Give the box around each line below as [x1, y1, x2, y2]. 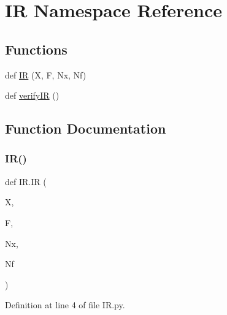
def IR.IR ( [5, 175, 47, 188]
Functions [5, 39, 67, 58]
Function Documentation [5, 119, 166, 138]
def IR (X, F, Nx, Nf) [5, 68, 87, 81]
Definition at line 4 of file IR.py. [5, 298, 125, 311]
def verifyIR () [5, 89, 60, 102]
